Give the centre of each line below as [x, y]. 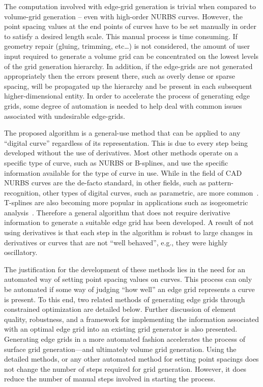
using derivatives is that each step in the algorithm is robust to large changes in [128, 232]
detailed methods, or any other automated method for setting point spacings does [131, 359]
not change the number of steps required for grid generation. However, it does [125, 368]
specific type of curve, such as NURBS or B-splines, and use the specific [116, 162]
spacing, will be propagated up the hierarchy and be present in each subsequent [128, 86]
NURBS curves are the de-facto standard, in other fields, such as [105, 183]
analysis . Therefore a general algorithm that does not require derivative [117, 212]
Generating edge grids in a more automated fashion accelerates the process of [125, 339]
